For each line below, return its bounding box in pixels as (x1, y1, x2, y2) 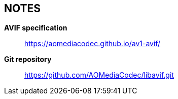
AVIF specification (4, 23, 67, 32)
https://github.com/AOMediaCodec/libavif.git (24, 71, 174, 80)
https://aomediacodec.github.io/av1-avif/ (24, 39, 161, 48)
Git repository (4, 55, 52, 64)
